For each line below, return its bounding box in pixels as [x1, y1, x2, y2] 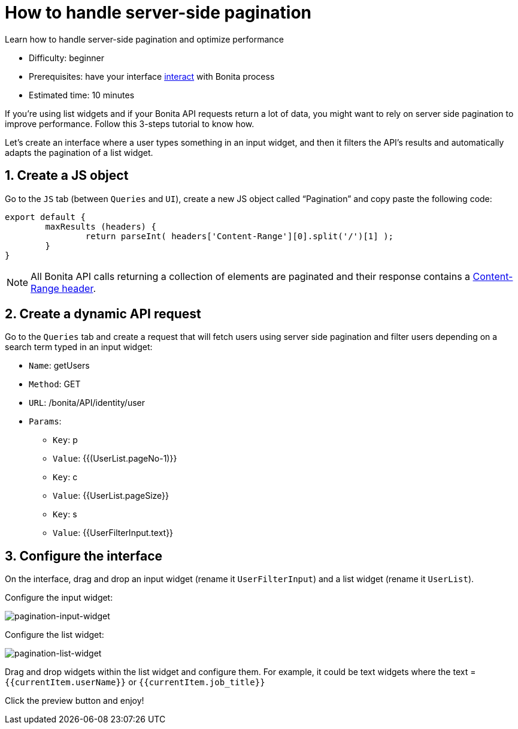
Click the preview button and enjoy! [5, 695, 144, 706]
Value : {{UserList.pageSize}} [53, 490, 169, 501]
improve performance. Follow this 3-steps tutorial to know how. [5, 118, 255, 129]
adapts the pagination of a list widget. [5, 147, 153, 158]
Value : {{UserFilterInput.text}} [53, 528, 174, 538]
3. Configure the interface [5, 548, 163, 564]
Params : [29, 416, 62, 427]
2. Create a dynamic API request [5, 306, 201, 322]
